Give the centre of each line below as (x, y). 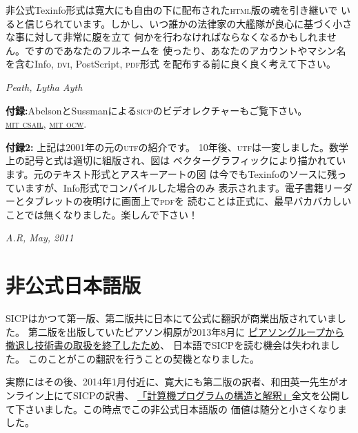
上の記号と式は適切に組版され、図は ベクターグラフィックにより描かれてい (176, 160)
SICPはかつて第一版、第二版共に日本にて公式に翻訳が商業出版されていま (171, 318)
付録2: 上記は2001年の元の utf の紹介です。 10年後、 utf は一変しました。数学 (177, 147)
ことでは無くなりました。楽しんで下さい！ (102, 214)
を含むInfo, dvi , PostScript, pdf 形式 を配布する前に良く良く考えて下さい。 (171, 64)
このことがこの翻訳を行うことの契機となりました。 (144, 358)
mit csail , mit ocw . (46, 124)
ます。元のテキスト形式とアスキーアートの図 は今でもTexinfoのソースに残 (171, 173)
